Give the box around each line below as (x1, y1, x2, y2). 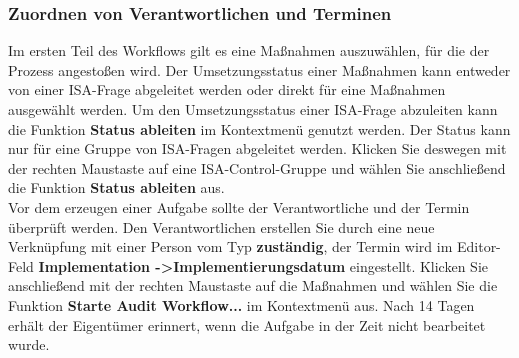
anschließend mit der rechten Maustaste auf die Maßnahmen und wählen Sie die (8, 275, 498, 296)
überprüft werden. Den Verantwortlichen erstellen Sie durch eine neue (8, 216, 435, 237)
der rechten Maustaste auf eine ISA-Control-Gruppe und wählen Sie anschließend (8, 157, 506, 178)
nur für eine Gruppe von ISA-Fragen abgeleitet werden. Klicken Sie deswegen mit (8, 138, 507, 159)
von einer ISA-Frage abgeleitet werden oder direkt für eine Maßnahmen (8, 79, 446, 100)
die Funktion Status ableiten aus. (8, 177, 225, 198)
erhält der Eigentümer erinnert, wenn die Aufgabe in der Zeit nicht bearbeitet (8, 314, 486, 335)
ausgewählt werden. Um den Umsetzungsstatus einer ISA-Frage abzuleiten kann (8, 99, 498, 119)
